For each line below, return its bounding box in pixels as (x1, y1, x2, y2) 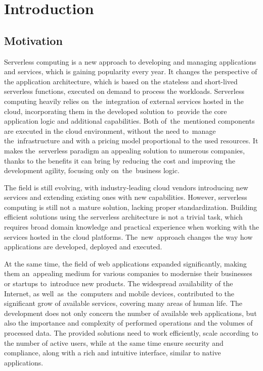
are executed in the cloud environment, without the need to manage (4, 125, 216, 136)
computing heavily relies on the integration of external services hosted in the (4, 95, 244, 106)
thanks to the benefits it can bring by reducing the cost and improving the (4, 155, 235, 166)
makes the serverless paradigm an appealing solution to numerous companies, (4, 145, 245, 155)
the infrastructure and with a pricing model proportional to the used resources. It (4, 135, 258, 146)
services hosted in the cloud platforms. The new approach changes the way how (4, 231, 253, 242)
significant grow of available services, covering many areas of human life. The (4, 298, 242, 308)
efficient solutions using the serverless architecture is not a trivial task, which (4, 211, 243, 222)
